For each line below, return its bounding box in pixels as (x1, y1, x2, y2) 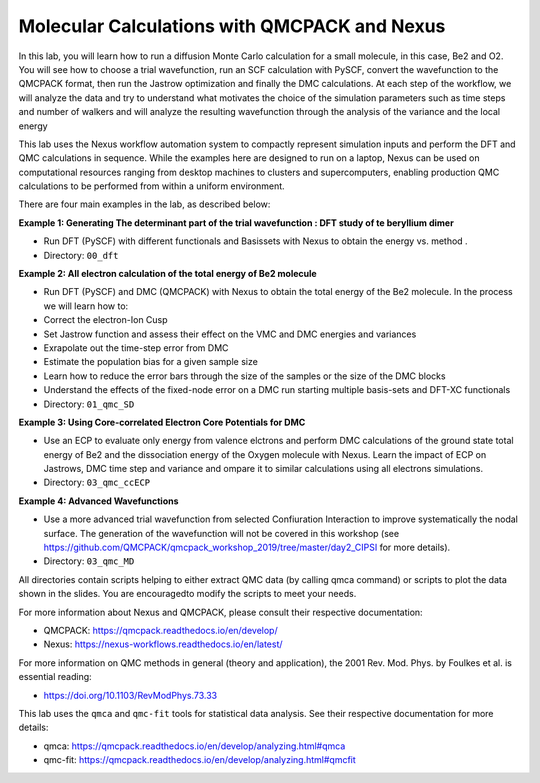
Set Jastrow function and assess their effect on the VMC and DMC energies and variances (43, 328, 417, 340)
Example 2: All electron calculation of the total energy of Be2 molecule (18, 268, 317, 280)
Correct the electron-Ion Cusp (43, 314, 169, 326)
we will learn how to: (43, 300, 129, 312)
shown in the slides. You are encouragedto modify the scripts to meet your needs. (18, 588, 357, 600)
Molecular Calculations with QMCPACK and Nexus (18, 15, 446, 37)
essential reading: (18, 671, 92, 683)
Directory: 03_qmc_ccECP (43, 476, 151, 489)
